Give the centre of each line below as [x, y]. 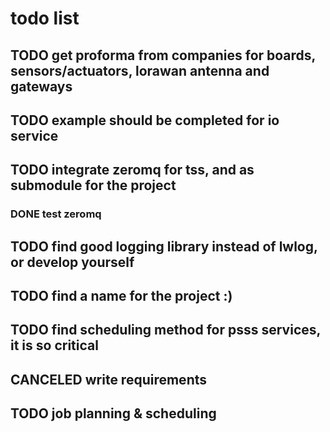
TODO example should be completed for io [145, 120]
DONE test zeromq [56, 214]
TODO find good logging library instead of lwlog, [164, 246]
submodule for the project [93, 185]
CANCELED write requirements [109, 379]
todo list [45, 18]
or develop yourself [72, 262]
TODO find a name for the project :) [121, 296]
